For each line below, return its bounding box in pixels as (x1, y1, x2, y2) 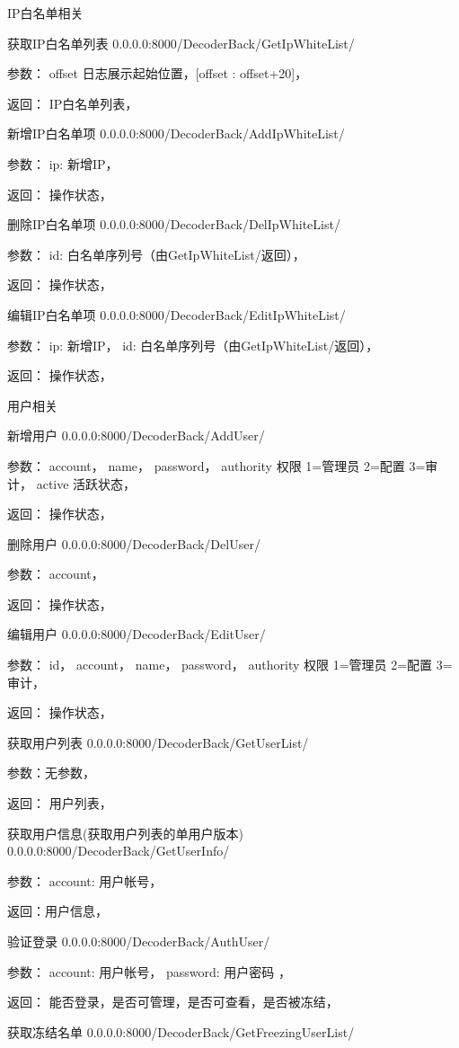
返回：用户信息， (7, 901, 108, 920)
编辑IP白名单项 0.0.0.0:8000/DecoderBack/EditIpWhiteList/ (7, 305, 346, 324)
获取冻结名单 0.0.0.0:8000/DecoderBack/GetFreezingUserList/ (7, 1022, 355, 1041)
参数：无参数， (7, 763, 95, 782)
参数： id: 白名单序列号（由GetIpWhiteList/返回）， (7, 244, 305, 263)
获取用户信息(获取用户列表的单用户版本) (7, 823, 243, 842)
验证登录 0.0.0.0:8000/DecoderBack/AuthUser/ (7, 932, 270, 950)
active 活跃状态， (36, 474, 137, 493)
